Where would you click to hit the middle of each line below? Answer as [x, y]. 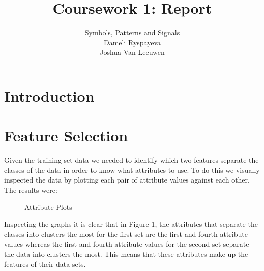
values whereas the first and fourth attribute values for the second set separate [127, 244]
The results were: [31, 190]
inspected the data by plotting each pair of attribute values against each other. [127, 180]
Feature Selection [66, 135]
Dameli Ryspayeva [132, 42]
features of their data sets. [45, 264]
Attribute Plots [48, 207]
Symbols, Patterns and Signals [132, 32]
